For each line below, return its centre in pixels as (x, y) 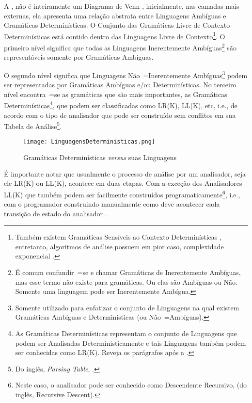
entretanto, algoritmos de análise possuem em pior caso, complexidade (119, 246)
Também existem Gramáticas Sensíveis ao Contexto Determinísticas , (118, 237)
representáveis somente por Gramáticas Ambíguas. (79, 57)
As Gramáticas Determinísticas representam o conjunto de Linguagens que (126, 333)
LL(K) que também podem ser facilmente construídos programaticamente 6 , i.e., (122, 193)
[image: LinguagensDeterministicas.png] (89, 142)
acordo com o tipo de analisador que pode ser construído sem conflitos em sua (120, 115)
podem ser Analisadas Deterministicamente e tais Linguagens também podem (131, 343)
